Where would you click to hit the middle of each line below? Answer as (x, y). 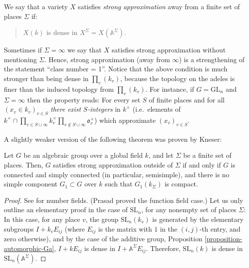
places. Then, (23, 164)
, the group (102, 219)
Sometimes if (23, 50)
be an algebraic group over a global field (83, 155)
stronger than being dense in (46, 78)
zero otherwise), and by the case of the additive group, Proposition (103, 238)
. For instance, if (170, 89)
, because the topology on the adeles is (178, 78)
